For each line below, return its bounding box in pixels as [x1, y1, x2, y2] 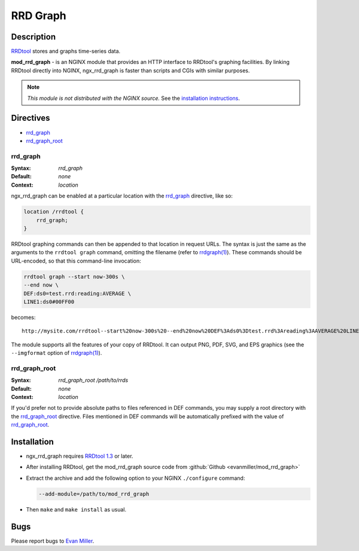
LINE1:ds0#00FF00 [23, 298, 75, 305]
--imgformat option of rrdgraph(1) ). [11, 349, 102, 357]
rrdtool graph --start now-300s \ [23, 273, 125, 280]
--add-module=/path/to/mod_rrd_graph [38, 491, 150, 497]
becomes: [11, 313, 36, 321]
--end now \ [23, 282, 59, 288]
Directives [11, 113, 50, 123]
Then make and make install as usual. [26, 506, 127, 513]
